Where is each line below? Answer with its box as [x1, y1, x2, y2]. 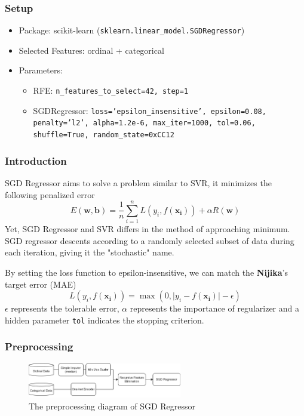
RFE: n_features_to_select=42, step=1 [33, 84, 189, 97]
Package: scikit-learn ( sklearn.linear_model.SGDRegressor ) [19, 24, 245, 36]
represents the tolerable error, [11, 302, 119, 315]
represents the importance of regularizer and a [130, 302, 299, 315]
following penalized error [5, 188, 95, 201]
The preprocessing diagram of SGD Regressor [29, 399, 196, 412]
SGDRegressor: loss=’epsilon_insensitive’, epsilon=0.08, [33, 104, 266, 116]
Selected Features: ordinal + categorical [19, 44, 164, 56]
